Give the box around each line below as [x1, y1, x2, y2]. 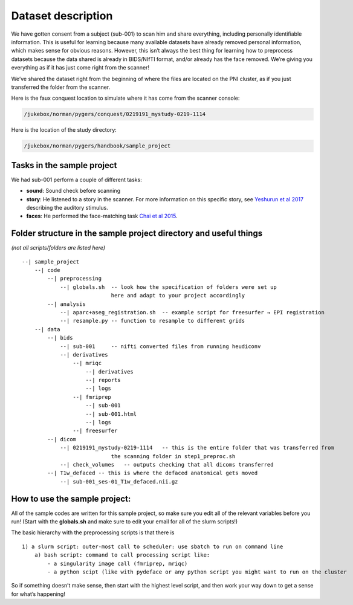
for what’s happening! [11, 590, 66, 598]
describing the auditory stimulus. [26, 204, 108, 211]
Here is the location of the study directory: [11, 126, 117, 134]
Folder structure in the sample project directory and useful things [11, 228, 263, 239]
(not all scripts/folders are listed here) [11, 244, 106, 251]
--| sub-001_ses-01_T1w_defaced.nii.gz [60, 478, 178, 485]
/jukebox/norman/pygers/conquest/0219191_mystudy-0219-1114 [24, 111, 206, 118]
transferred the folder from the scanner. [11, 83, 111, 91]
